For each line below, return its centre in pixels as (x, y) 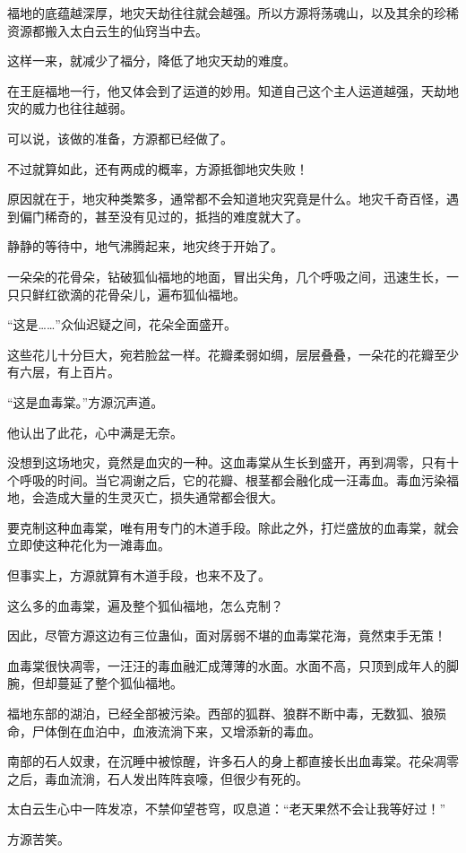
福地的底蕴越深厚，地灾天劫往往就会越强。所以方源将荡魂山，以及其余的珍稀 (233, 13)
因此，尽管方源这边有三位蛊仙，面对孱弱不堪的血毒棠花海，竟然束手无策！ (227, 635)
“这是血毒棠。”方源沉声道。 (86, 401)
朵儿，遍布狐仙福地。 (182, 294)
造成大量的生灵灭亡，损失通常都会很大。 (164, 497)
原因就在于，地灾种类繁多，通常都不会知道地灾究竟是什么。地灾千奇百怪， (227, 199)
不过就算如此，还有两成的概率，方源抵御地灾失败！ (158, 168)
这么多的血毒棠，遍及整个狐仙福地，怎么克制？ (145, 605)
